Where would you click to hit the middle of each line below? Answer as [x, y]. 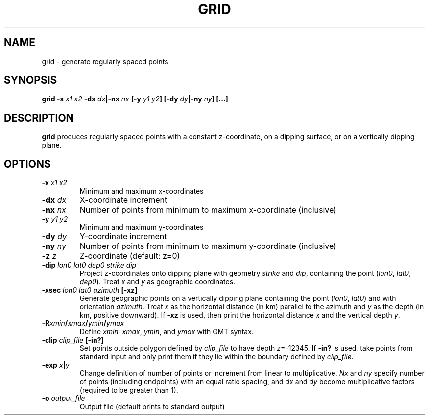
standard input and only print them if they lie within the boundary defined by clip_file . [216, 357]
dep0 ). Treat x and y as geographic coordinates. [157, 282]
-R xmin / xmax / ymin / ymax [83, 323]
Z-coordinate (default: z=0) [130, 256]
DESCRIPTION [39, 118]
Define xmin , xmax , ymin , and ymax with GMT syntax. [167, 332]
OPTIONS [27, 164]
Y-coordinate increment [123, 236]
